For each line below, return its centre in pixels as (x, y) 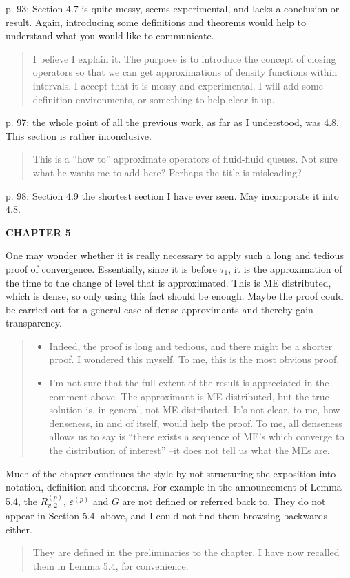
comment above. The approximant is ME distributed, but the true (189, 396)
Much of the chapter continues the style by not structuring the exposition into (171, 473)
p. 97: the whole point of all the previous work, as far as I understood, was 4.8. (172, 122)
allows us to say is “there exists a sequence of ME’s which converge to (197, 436)
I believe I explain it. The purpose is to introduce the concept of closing (184, 58)
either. (19, 529)
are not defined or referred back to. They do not (224, 500)
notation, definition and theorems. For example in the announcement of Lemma (174, 487)
